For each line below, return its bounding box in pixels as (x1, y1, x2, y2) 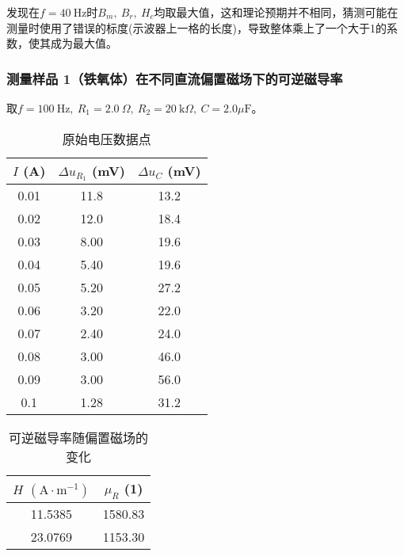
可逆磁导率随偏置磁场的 (9, 428, 149, 447)
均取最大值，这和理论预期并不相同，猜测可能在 (154, 4, 398, 20)
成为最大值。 (50, 35, 117, 51)
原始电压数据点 (62, 129, 151, 148)
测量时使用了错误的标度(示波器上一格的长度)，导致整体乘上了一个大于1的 (6, 19, 387, 36)
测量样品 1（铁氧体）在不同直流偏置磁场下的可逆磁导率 (6, 68, 343, 88)
